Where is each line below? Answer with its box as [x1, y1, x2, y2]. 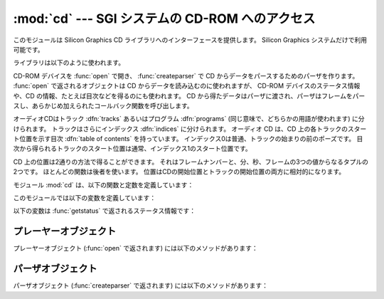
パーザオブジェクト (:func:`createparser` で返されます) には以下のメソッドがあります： [13, 281, 269, 290]
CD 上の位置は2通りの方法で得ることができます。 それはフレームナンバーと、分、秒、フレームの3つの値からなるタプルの [13, 157, 369, 166]
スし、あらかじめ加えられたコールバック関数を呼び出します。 [13, 101, 193, 110]
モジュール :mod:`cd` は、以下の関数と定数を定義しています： [13, 180, 194, 189]
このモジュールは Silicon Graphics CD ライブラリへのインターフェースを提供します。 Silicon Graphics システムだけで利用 [13, 36, 368, 44]
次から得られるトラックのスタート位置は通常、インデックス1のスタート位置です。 [13, 145, 252, 153]
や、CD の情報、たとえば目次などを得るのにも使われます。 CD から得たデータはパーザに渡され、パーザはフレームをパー [13, 91, 366, 100]
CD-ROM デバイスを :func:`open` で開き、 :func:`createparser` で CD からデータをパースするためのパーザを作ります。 [13, 71, 359, 80]
